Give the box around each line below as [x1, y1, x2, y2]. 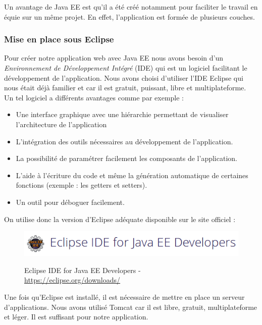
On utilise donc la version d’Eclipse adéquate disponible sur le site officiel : [4, 213, 236, 224]
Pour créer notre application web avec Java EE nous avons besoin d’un [4, 52, 223, 63]
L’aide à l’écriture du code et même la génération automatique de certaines [16, 170, 248, 180]
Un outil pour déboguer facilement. [16, 196, 125, 207]
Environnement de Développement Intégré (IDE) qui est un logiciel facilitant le [4, 63, 247, 73]
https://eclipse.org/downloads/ [24, 275, 121, 285]
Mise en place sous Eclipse [4, 33, 114, 45]
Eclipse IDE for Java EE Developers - [24, 264, 141, 275]
